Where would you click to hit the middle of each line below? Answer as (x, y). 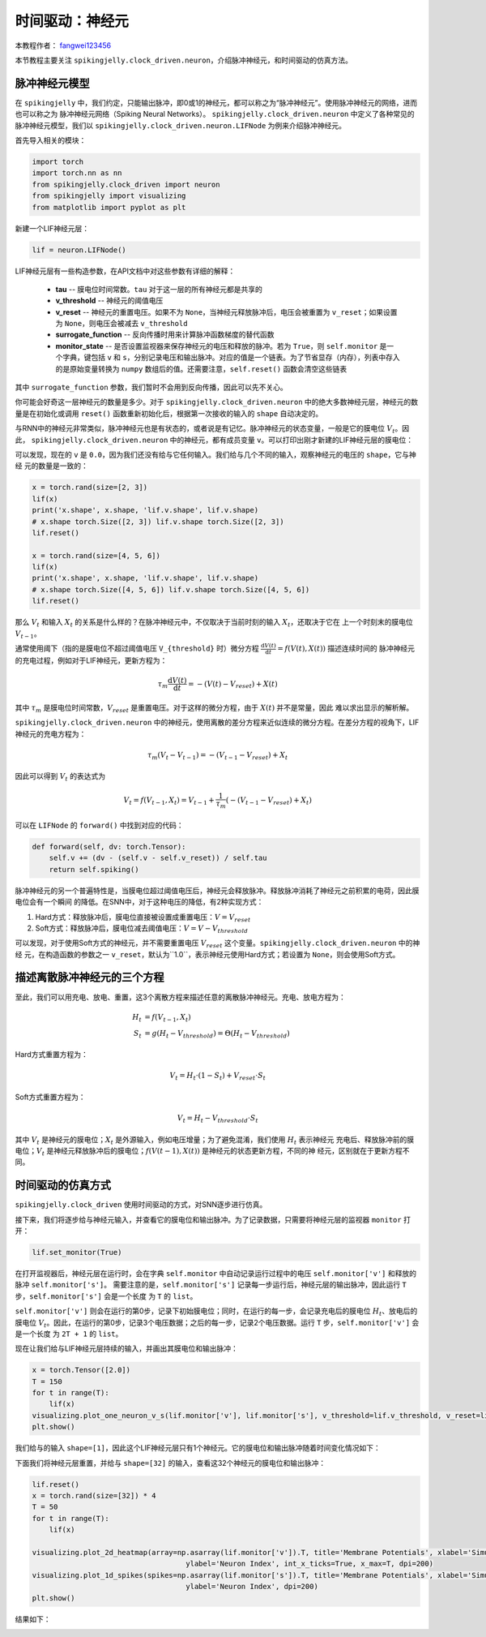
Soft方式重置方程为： (50, 1097)
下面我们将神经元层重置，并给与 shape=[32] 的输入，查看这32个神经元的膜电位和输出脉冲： (171, 1463)
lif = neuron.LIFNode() (79, 250)
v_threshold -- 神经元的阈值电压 (109, 301)
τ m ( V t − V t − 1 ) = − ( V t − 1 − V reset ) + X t (217, 756)
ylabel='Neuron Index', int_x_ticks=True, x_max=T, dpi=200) (309, 1564)
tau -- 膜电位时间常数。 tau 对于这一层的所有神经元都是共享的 (159, 289)
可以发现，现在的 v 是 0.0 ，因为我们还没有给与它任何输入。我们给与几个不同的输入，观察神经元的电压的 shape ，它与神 (215, 454)
